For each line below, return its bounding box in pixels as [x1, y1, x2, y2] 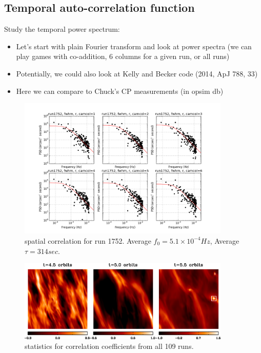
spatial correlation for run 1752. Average [25, 235, 151, 246]
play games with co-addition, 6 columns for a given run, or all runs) [16, 51, 230, 62]
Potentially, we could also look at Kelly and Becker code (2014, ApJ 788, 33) [16, 68, 258, 79]
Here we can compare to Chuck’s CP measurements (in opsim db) [16, 85, 224, 96]
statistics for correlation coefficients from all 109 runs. [25, 341, 194, 351]
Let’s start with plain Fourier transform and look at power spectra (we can [16, 41, 252, 51]
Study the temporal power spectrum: [4, 24, 120, 34]
